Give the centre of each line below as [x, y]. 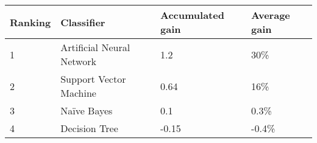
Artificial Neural [95, 47]
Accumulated [192, 15]
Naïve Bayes [87, 110]
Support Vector [93, 79]
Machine [78, 93]
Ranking [30, 22]
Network [78, 61]
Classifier [83, 22]
